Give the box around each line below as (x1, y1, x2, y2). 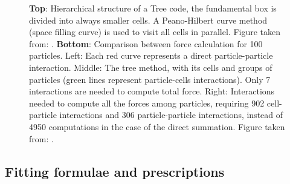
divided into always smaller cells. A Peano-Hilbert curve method (29, 13, 268, 26)
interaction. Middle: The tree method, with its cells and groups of (29, 61, 272, 73)
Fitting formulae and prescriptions (5, 162, 225, 180)
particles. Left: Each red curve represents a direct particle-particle (29, 49, 273, 62)
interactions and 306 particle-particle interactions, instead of (59, 108, 283, 121)
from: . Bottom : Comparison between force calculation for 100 (29, 37, 263, 50)
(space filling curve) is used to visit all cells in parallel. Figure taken (29, 25, 281, 38)
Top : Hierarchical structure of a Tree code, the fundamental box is (29, 2, 277, 14)
